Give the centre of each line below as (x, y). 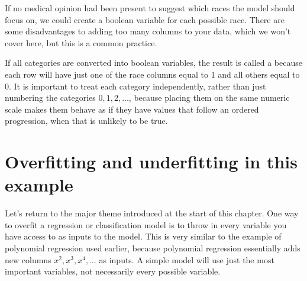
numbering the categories (50, 98)
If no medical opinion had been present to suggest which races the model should (150, 8)
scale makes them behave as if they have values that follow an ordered (132, 109)
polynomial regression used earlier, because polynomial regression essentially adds (153, 248)
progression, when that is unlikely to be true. (86, 121)
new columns (28, 259)
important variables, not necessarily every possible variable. (113, 271)
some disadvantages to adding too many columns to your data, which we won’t (148, 31)
